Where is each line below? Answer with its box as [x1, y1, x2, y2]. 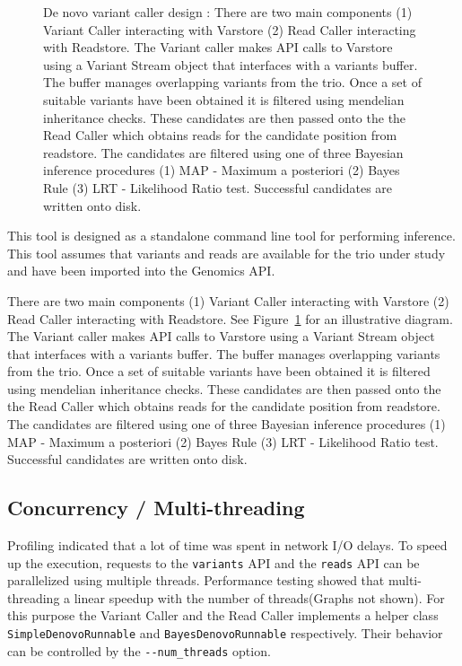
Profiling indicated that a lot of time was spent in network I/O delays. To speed [7, 536, 448, 555]
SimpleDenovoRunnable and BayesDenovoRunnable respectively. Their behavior [7, 624, 443, 643]
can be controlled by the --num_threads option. [7, 641, 271, 660]
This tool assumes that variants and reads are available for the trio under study [7, 243, 446, 262]
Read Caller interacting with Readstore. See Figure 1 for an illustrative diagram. [7, 309, 453, 328]
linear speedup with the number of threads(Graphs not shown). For [74, 588, 445, 607]
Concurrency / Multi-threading [7, 494, 305, 521]
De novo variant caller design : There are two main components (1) [43, 3, 413, 21]
